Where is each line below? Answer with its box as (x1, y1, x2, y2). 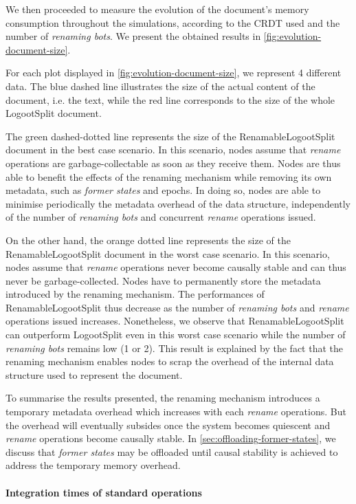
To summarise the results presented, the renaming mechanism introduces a (5, 391, 320, 405)
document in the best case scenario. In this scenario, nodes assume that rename (5, 142, 341, 157)
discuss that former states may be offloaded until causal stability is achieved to (5, 444, 338, 459)
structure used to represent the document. (5, 367, 183, 382)
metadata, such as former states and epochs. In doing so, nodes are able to (5, 183, 321, 197)
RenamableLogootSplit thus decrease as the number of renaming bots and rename (5, 300, 349, 314)
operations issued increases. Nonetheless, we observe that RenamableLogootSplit (5, 314, 344, 328)
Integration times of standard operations (5, 485, 202, 499)
